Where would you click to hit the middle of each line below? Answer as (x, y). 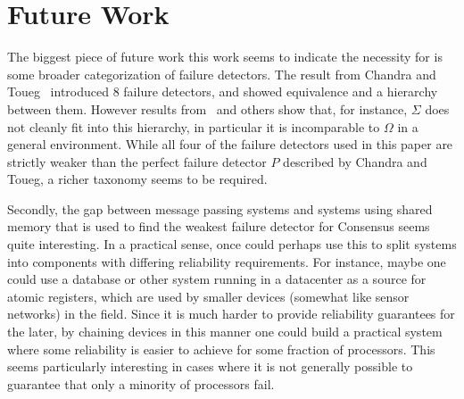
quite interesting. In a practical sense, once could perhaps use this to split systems (232, 244)
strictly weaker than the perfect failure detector (137, 161)
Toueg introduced (58, 91)
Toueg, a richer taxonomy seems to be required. (137, 179)
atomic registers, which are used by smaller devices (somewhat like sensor (208, 296)
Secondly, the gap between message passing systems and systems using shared (220, 208)
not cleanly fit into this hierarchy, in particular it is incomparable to (194, 126)
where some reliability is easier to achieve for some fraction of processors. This (221, 349)
